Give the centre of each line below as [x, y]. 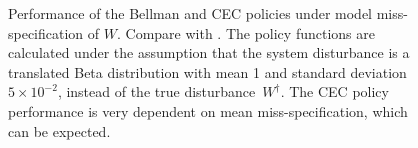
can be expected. [59, 130]
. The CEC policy [334, 91]
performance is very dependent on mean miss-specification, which [208, 110]
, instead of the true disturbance [156, 91]
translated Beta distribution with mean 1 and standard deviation [207, 71]
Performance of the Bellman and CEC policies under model [190, 13]
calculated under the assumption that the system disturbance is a [209, 52]
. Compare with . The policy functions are [245, 32]
